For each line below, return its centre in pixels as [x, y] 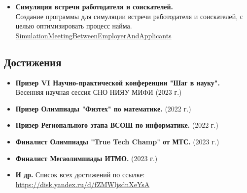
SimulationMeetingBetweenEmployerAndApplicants [93, 35]
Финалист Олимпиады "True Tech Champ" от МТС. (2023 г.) [117, 141]
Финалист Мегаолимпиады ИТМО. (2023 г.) [87, 158]
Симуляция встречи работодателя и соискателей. [94, 6]
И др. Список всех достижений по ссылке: [80, 175]
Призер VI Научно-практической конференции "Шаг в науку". [118, 82]
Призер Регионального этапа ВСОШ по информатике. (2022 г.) [117, 125]
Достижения [33, 62]
